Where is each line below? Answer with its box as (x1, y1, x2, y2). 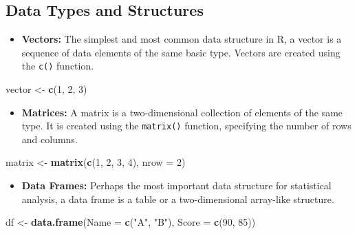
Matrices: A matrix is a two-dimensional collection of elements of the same (21, 105, 343, 119)
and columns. (21, 131, 78, 146)
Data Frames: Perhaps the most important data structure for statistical (21, 178, 332, 193)
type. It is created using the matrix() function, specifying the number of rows (21, 118, 351, 133)
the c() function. (21, 58, 94, 73)
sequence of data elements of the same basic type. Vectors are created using (21, 45, 340, 59)
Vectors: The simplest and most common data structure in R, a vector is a (21, 32, 342, 46)
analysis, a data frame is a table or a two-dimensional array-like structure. (21, 191, 334, 206)
